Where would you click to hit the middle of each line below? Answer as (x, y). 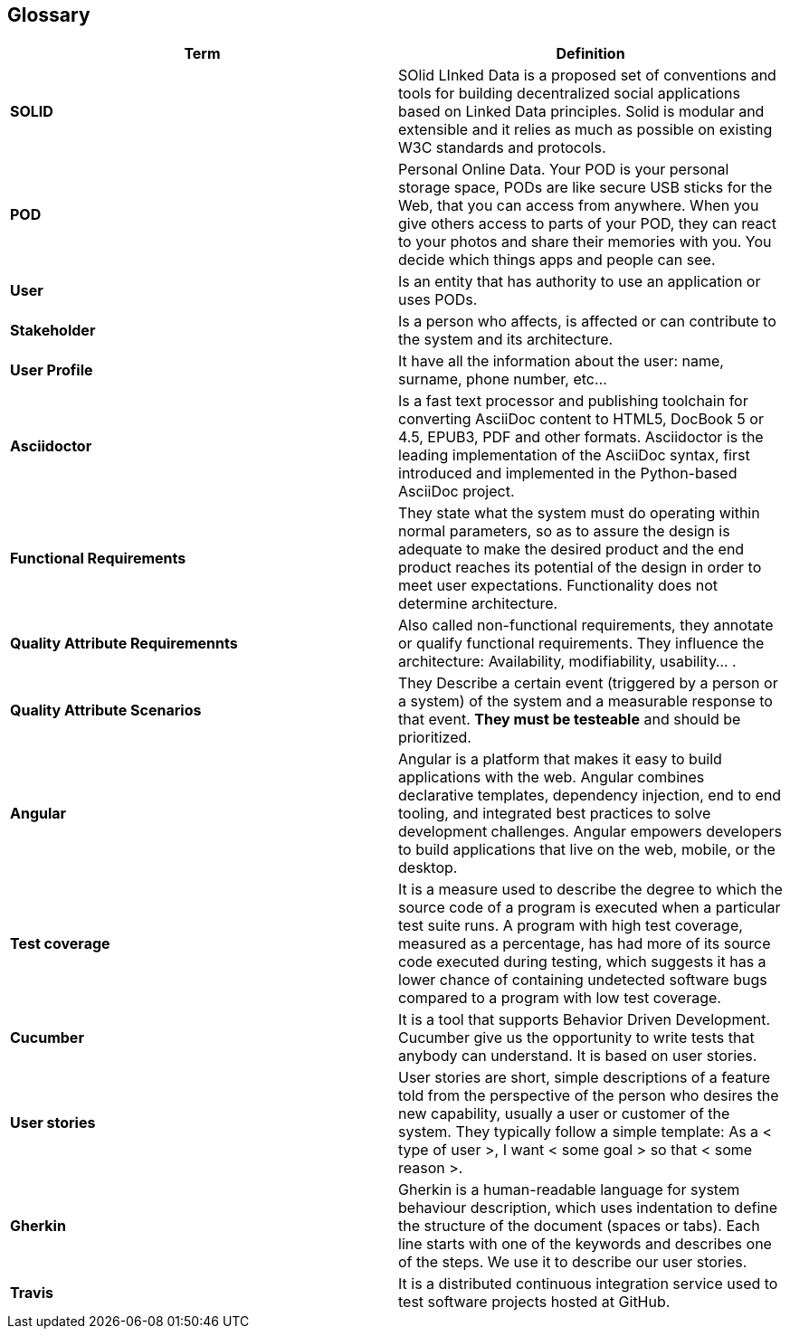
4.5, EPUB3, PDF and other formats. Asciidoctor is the (581, 437)
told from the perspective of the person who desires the (589, 1096)
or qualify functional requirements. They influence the (581, 644)
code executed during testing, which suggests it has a (582, 962)
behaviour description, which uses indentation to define (588, 1208)
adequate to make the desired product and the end (571, 550)
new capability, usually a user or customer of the (564, 1114)
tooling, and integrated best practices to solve (555, 814)
